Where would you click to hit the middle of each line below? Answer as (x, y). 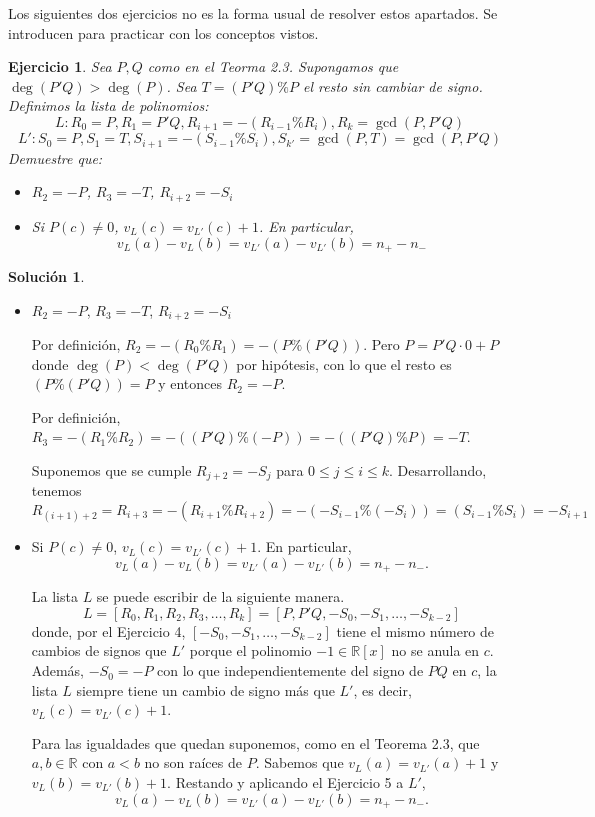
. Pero (381, 344)
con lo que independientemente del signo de (290, 670)
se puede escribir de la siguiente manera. (220, 596)
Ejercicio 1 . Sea (60, 66)
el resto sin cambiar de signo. (393, 85)
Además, (57, 670)
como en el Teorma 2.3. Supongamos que (273, 66)
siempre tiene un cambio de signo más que (205, 689)
